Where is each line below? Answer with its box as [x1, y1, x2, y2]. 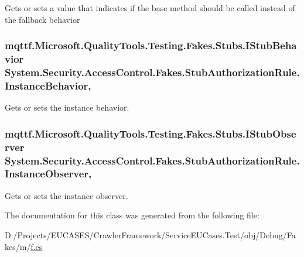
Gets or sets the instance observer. [5, 189, 128, 201]
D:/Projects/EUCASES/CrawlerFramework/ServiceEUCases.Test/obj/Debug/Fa [5, 228, 296, 241]
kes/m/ [5, 240, 31, 252]
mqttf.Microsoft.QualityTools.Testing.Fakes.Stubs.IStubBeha [5, 38, 297, 53]
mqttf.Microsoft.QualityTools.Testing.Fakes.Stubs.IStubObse [5, 126, 296, 141]
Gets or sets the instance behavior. [5, 101, 129, 114]
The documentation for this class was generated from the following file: [5, 209, 259, 221]
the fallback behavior [5, 13, 80, 25]
